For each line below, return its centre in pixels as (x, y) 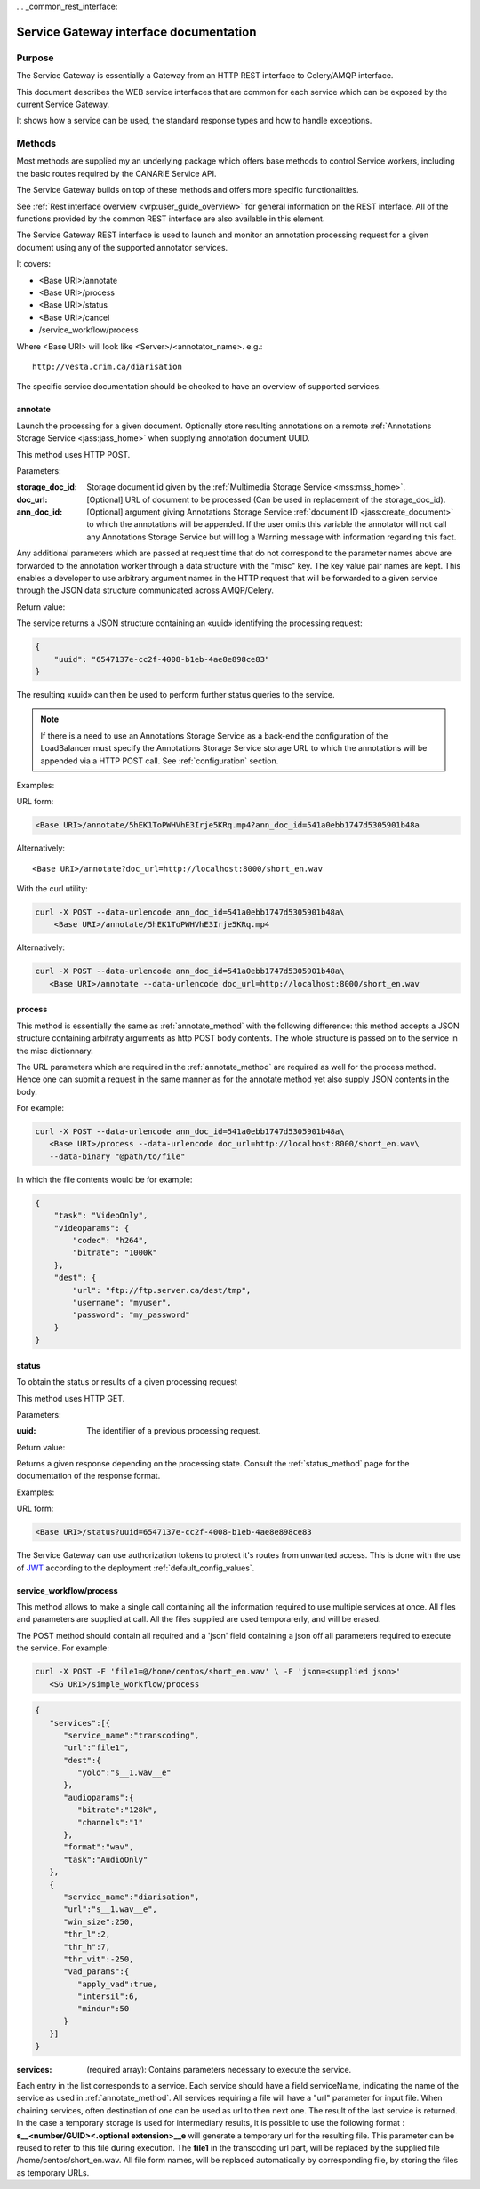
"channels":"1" (110, 1822)
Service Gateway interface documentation (136, 32)
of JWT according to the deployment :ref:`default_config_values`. (136, 1568)
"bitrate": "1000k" (115, 1253)
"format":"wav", (99, 1847)
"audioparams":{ (99, 1797)
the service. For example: (63, 1648)
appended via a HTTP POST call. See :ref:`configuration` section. (160, 761)
